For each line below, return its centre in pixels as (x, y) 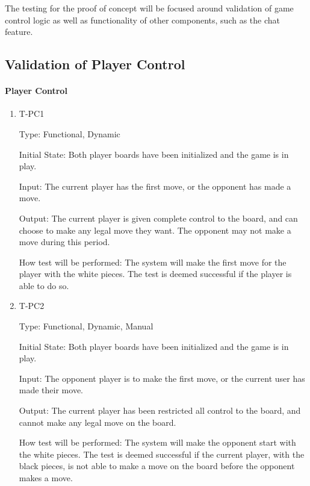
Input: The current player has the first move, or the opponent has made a (155, 186)
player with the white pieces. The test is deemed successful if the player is (155, 274)
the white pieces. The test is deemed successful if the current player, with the (162, 454)
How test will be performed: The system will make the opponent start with (157, 442)
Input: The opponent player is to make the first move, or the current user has (162, 378)
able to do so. (44, 285)
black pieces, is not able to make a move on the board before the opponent (157, 466)
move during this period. (64, 242)
